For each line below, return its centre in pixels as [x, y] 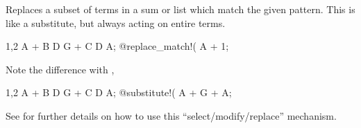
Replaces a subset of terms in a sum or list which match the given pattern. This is [180, 9]
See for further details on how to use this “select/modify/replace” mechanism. [171, 115]
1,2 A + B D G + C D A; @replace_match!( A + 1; [117, 46]
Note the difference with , [60, 69]
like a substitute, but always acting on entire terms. [116, 22]
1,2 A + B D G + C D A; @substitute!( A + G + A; [119, 92]
